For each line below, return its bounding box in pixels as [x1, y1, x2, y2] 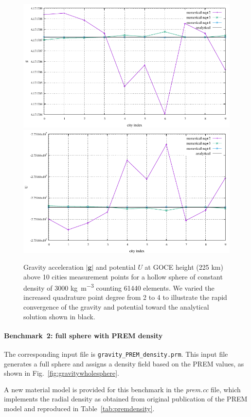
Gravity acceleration [23, 261, 84, 272]
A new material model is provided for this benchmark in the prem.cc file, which [4, 384, 241, 394]
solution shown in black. [23, 311, 95, 321]
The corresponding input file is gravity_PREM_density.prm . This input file [4, 348, 228, 359]
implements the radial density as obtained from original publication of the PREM [4, 394, 248, 404]
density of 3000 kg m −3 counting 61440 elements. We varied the [23, 281, 215, 293]
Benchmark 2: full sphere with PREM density [4, 330, 163, 340]
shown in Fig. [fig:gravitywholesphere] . [4, 368, 119, 378]
